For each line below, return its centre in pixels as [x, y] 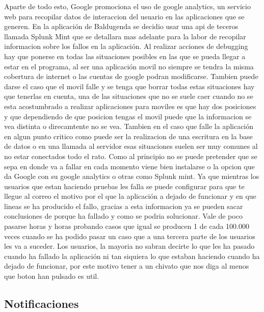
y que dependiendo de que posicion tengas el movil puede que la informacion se [128, 116]
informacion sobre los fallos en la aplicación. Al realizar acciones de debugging [126, 46]
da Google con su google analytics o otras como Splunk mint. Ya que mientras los [132, 176]
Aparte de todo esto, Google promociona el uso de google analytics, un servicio [127, 6]
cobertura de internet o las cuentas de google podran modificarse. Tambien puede [131, 76]
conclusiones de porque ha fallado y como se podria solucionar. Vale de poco [123, 216]
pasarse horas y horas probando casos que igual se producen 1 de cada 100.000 [127, 226]
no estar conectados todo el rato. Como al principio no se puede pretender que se [131, 156]
